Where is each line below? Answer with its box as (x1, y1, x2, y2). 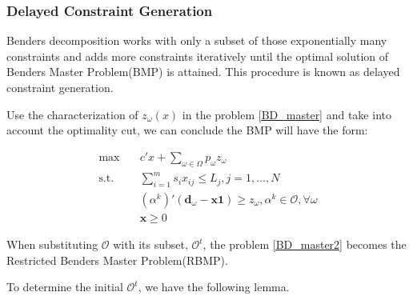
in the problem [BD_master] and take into (182, 106, 391, 122)
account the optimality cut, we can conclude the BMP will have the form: (6, 122, 368, 138)
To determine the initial (6, 278, 123, 295)
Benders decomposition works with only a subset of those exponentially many (6, 32, 387, 49)
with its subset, (113, 236, 188, 252)
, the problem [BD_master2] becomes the (202, 236, 407, 252)
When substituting (6, 236, 98, 252)
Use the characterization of (6, 106, 138, 122)
